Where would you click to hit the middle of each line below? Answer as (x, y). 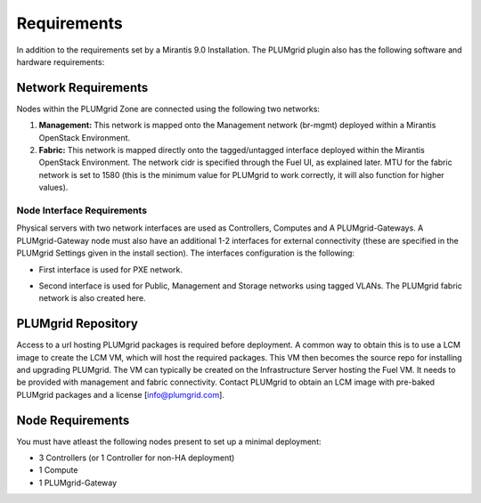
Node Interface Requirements (82, 210)
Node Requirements (73, 420)
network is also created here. (92, 298)
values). (53, 188)
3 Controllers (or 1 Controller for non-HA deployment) (137, 458)
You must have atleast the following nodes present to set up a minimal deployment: (169, 442)
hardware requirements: (61, 61)
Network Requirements (82, 88)
